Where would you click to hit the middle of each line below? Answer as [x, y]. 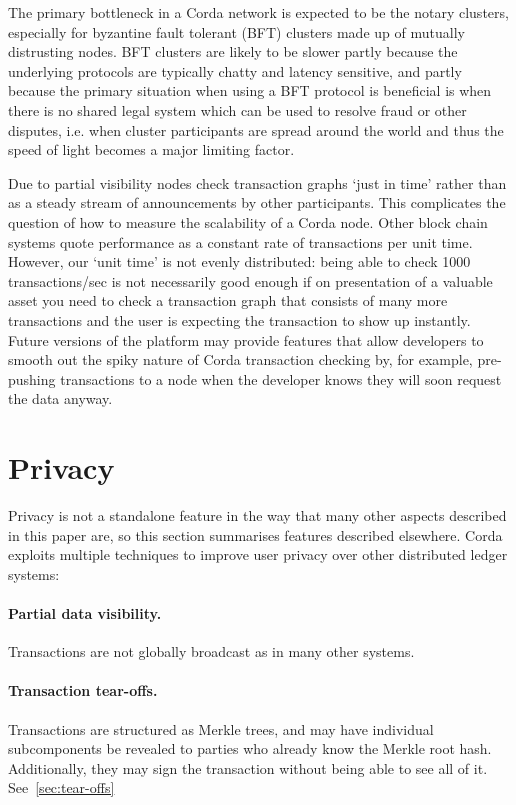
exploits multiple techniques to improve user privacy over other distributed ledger [258, 554]
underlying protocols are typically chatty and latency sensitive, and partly [235, 70]
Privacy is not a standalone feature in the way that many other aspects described [257, 515]
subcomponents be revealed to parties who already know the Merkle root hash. [250, 748]
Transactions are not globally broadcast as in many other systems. [211, 651]
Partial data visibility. [85, 612]
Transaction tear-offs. [83, 690]
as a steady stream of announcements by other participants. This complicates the [257, 202]
